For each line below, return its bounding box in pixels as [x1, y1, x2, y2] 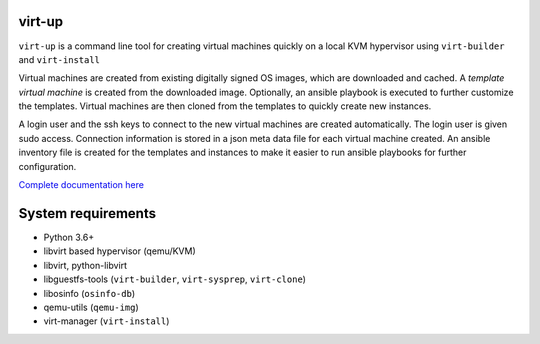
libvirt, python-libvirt [43, 259, 128, 271]
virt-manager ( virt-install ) [43, 315, 170, 327]
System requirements [18, 205, 157, 222]
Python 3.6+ [43, 231, 95, 243]
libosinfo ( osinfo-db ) [43, 287, 135, 299]
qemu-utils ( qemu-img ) [43, 301, 139, 313]
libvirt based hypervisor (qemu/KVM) [43, 245, 197, 257]
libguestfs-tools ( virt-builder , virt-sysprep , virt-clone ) [43, 273, 307, 285]
